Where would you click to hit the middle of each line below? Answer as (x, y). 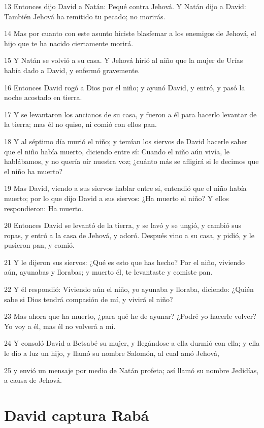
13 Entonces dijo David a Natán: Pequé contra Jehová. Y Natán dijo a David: (125, 6)
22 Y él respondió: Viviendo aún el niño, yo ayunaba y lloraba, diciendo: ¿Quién (129, 289)
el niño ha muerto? (34, 171)
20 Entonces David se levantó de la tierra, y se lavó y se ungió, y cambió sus (123, 225)
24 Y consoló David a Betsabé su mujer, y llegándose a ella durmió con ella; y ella (132, 343)
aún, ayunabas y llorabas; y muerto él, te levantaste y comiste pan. (108, 272)
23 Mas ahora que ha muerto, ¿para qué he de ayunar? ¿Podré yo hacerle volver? (130, 316)
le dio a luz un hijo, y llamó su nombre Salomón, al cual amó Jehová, (112, 353)
